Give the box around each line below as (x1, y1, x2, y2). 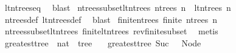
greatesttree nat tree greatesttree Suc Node (4, 36, 201, 49)
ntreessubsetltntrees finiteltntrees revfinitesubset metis (4, 25, 218, 37)
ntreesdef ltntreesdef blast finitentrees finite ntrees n (4, 13, 217, 25)
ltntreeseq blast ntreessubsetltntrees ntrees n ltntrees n (4, 1, 231, 13)
